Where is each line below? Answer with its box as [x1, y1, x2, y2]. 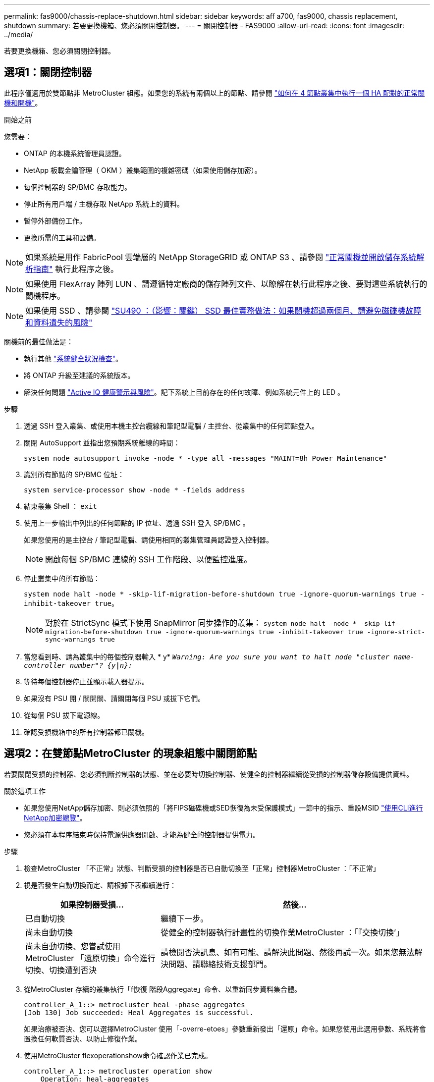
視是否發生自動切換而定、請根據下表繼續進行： [24, 880, 176, 889]
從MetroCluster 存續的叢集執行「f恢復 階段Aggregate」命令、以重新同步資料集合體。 [24, 984, 302, 993]
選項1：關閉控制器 [4, 66, 92, 79]
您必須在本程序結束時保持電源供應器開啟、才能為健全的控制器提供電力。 [24, 830, 260, 839]
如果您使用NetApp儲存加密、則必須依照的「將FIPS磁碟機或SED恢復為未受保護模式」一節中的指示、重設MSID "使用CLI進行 [24, 803, 423, 812]
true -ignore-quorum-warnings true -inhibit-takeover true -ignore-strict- [146, 628, 426, 636]
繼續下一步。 [161, 913, 209, 923]
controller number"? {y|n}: [24, 661, 133, 669]
